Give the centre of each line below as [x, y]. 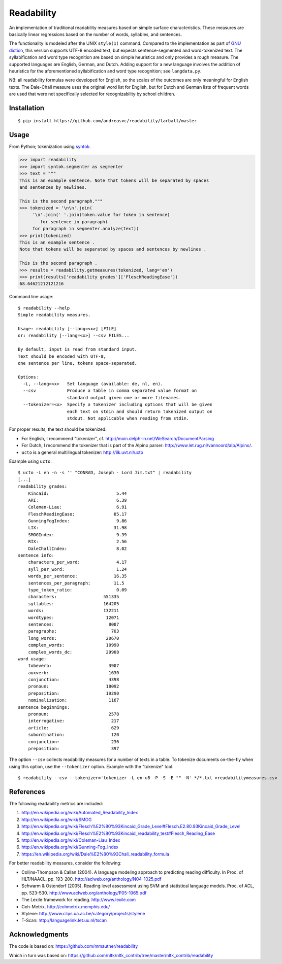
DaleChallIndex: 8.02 [78, 549]
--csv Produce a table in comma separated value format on [110, 391]
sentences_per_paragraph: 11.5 [76, 583]
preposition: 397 [73, 748]
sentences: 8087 [73, 624]
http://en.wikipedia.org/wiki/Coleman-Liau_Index [71, 840]
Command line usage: [31, 297]
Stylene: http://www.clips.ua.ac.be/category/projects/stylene [83, 913]
